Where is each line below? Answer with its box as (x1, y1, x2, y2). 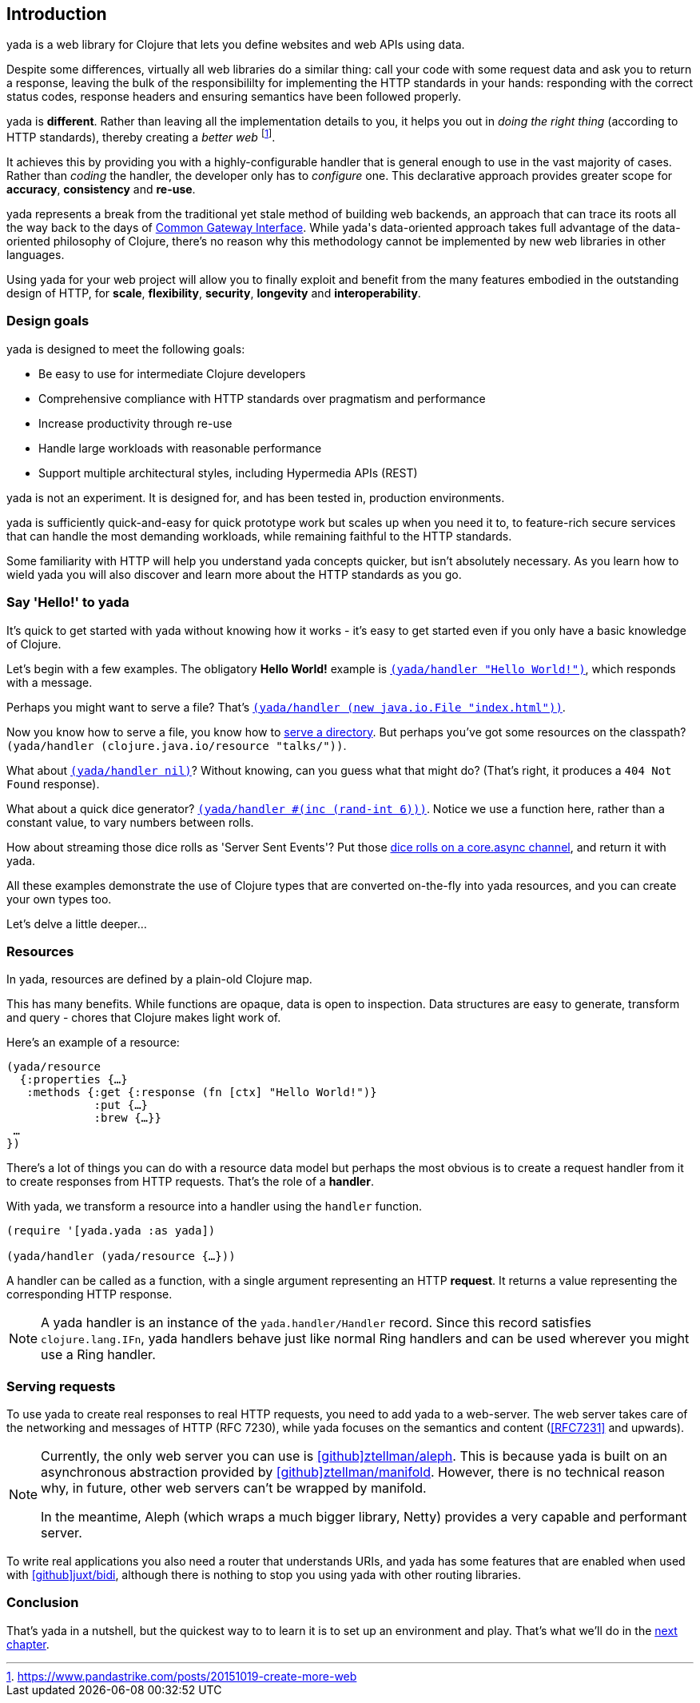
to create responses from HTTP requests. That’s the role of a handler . (6, 1175, 374, 1189)
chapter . (6, 1637, 50, 1651)
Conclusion (6, 1594, 79, 1611)
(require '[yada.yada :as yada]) (6, 1224, 216, 1238)
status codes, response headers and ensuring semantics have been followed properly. (6, 90, 461, 104)
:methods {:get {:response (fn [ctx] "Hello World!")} (26, 1086, 377, 1099)
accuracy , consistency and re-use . (6, 182, 196, 197)
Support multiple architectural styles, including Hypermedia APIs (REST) (38, 465, 418, 480)
